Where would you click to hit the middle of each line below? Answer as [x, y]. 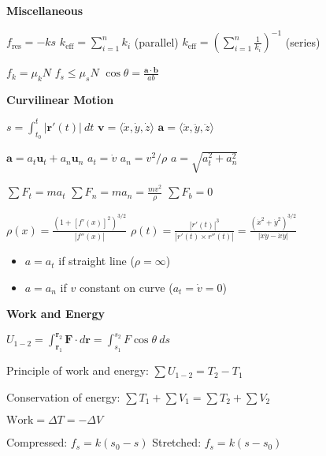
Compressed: [37, 442]
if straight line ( [96, 261]
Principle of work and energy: [78, 370]
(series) [303, 41]
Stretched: [177, 442]
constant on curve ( [126, 287]
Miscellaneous [45, 10]
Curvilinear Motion [60, 99]
